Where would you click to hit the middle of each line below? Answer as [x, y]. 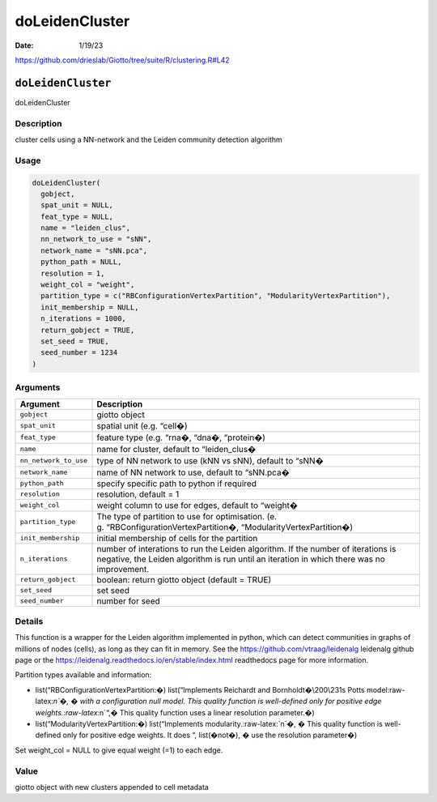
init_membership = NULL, [90, 307]
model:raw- [386, 689]
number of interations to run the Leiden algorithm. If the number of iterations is [246, 548]
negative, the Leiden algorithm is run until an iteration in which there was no [241, 559]
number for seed [129, 601]
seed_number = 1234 [79, 353]
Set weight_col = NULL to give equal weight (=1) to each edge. [119, 750]
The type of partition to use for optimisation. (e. [187, 516]
